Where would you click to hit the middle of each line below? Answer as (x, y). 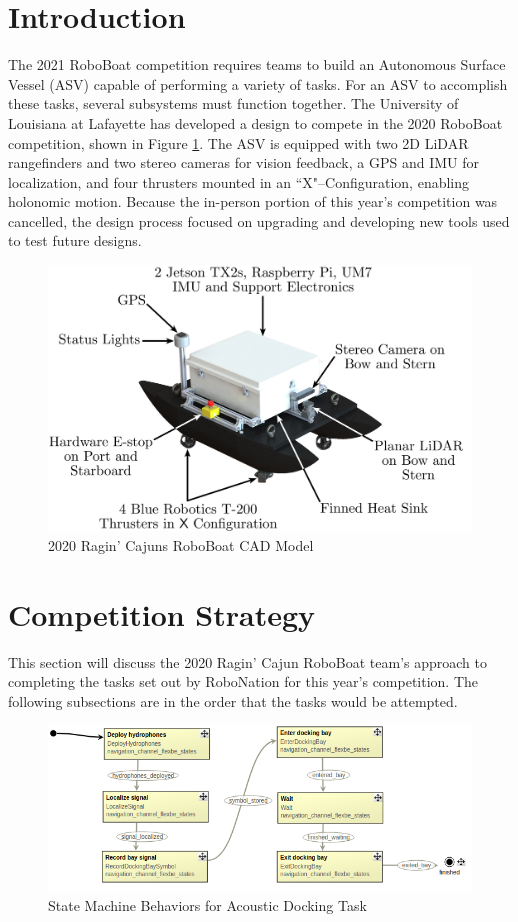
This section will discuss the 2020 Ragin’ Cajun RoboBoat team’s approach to (248, 661)
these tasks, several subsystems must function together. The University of (233, 103)
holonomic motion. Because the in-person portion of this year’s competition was (253, 201)
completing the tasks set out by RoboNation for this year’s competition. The (243, 681)
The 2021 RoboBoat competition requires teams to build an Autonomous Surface (257, 64)
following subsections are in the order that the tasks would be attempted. (233, 700)
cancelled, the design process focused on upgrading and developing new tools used (259, 220)
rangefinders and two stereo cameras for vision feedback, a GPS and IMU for (244, 162)
